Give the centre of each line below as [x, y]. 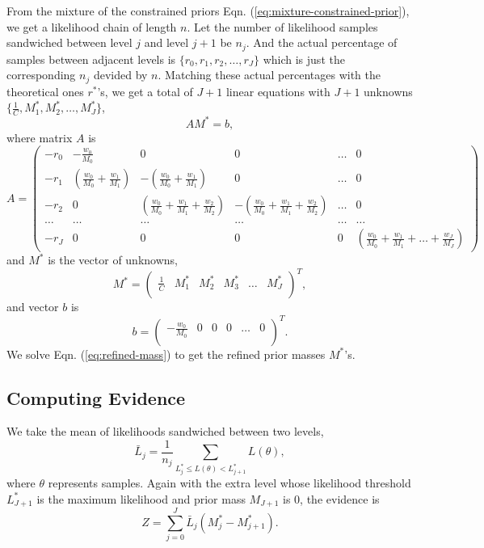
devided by [120, 75]
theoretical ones [45, 91]
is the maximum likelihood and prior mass [141, 498]
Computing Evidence [96, 397]
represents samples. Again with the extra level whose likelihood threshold [229, 482]
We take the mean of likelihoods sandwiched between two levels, [165, 431]
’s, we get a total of [145, 91]
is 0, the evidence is [331, 498]
